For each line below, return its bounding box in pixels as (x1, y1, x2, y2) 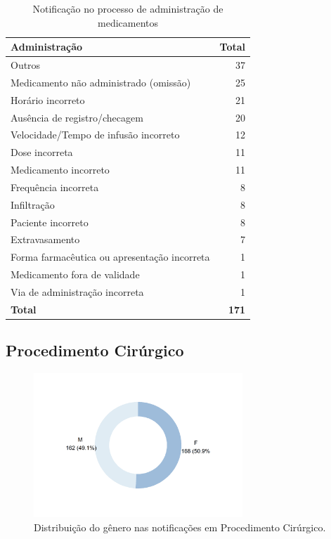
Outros (11, 58, 41, 72)
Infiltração (11, 197, 55, 212)
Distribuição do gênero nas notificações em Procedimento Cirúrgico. (34, 519, 326, 534)
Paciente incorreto (11, 214, 89, 229)
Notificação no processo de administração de (32, 1, 223, 15)
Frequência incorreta (11, 179, 99, 194)
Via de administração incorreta (11, 285, 144, 299)
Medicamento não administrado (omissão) (11, 74, 191, 89)
